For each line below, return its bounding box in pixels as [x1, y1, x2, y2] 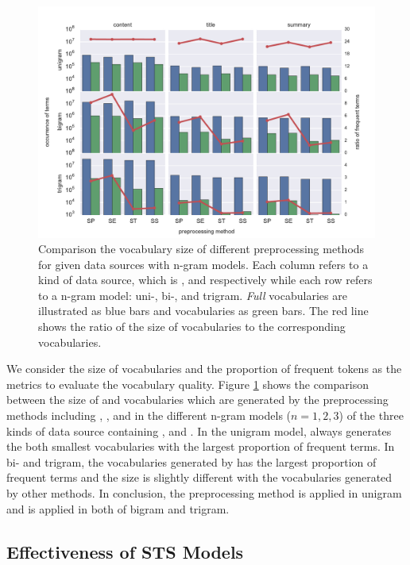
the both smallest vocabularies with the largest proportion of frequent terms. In [6, 438, 395, 455]
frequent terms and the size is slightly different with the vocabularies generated [6, 469, 393, 486]
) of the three [338, 407, 404, 424]
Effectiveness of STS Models [6, 539, 244, 563]
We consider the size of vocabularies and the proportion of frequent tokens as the [6, 360, 402, 377]
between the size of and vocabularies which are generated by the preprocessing [6, 391, 389, 408]
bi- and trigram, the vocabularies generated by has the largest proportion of [6, 453, 377, 470]
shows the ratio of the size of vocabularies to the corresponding [38, 318, 346, 335]
